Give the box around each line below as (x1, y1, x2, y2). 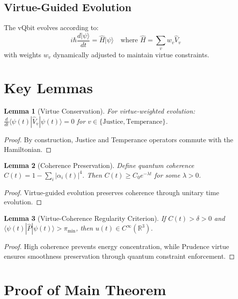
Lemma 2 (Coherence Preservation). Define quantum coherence (4, 160, 194, 170)
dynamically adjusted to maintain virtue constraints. (53, 49, 209, 59)
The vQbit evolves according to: (4, 22, 99, 33)
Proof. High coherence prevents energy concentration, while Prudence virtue (4, 241, 229, 251)
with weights (4, 49, 42, 59)
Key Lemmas (4, 78, 93, 98)
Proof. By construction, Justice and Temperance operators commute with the (4, 134, 233, 144)
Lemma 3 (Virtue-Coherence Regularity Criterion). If (4, 213, 166, 223)
